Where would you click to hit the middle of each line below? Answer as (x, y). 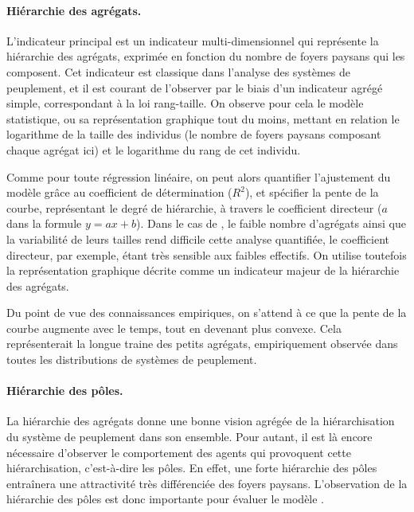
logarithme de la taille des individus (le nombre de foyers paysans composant (194, 134)
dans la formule (44, 223)
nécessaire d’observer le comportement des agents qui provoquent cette (179, 452)
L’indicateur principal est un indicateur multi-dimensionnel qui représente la (193, 40)
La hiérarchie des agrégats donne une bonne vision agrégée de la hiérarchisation (201, 421)
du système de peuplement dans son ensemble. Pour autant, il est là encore (189, 437)
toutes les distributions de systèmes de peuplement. (132, 360)
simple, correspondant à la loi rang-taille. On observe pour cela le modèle (185, 103)
